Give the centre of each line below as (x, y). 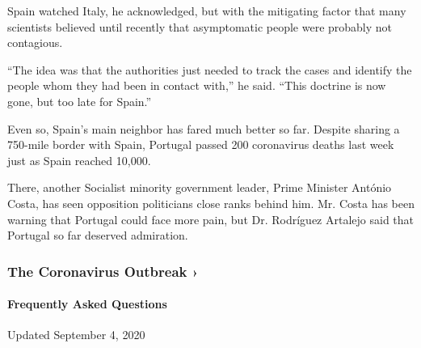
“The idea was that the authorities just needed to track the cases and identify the (210, 69)
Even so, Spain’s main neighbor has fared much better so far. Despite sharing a (204, 128)
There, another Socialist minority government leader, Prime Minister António (200, 187)
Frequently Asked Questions (87, 304)
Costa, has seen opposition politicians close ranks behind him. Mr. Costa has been (211, 203)
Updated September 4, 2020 (76, 335)
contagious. (35, 42)
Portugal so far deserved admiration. (98, 235)
